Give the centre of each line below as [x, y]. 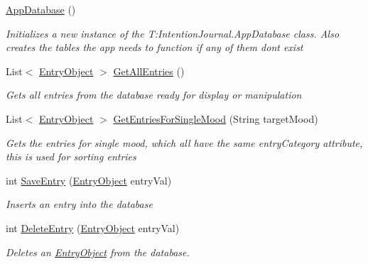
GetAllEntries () [149, 71]
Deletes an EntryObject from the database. [98, 252]
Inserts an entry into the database [79, 204]
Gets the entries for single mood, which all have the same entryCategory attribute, [184, 142]
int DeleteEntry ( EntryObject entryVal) [93, 227]
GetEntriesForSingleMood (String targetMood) [216, 118]
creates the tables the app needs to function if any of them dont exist [155, 47]
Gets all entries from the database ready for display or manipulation [154, 95]
